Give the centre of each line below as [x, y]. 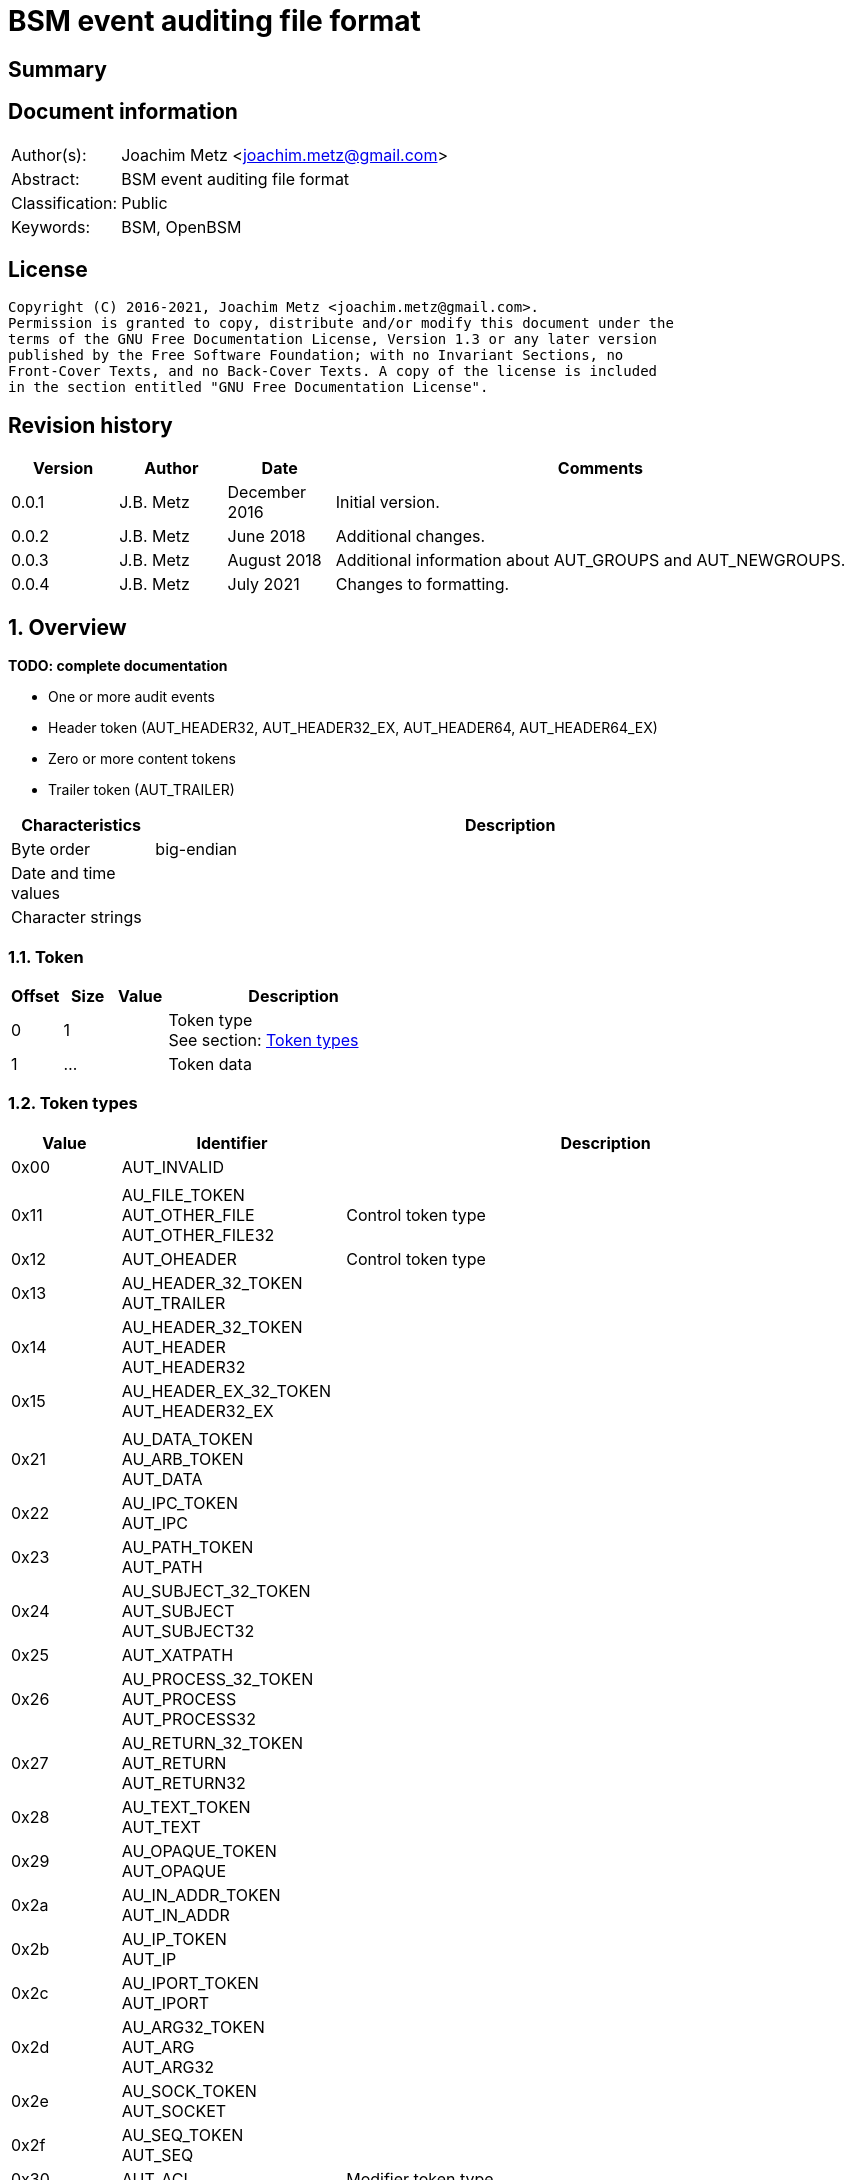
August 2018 [274, 560]
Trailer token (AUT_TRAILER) [141, 790]
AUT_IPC [154, 1522]
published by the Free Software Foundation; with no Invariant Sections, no [316, 355]
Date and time [63, 873]
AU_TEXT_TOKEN [186, 1806]
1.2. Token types [73, 1103]
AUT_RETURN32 [183, 1782]
